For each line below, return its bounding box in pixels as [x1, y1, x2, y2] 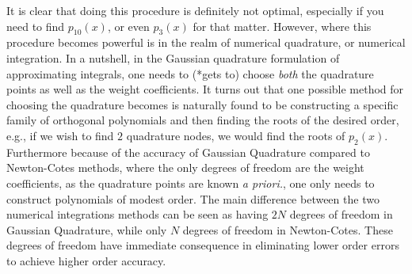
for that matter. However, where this [193, 17, 372, 34]
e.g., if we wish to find [6, 127, 114, 143]
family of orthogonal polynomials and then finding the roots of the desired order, [6, 112, 399, 128]
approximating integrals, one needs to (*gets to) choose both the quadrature [6, 65, 374, 82]
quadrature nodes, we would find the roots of [126, 127, 345, 143]
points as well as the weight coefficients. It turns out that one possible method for [6, 81, 404, 97]
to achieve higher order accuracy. [6, 252, 166, 268]
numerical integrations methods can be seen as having [6, 206, 269, 223]
